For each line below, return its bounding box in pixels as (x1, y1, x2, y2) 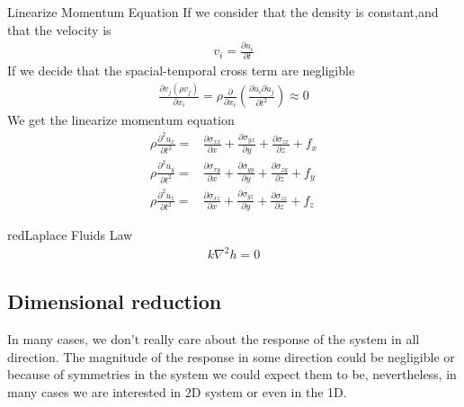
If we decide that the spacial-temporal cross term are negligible (7, 61, 355, 80)
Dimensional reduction (7, 288, 222, 315)
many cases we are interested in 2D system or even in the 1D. (7, 383, 347, 401)
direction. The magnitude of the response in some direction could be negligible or (7, 347, 455, 366)
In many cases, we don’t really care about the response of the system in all (7, 330, 420, 349)
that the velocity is (7, 20, 112, 39)
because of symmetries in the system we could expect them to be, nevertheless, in (7, 365, 457, 384)
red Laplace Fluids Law (7, 225, 133, 243)
